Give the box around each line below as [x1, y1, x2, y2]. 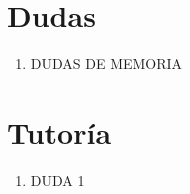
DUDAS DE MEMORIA [30, 53, 183, 74]
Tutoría [7, 111, 112, 152]
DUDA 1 [30, 169, 85, 190]
